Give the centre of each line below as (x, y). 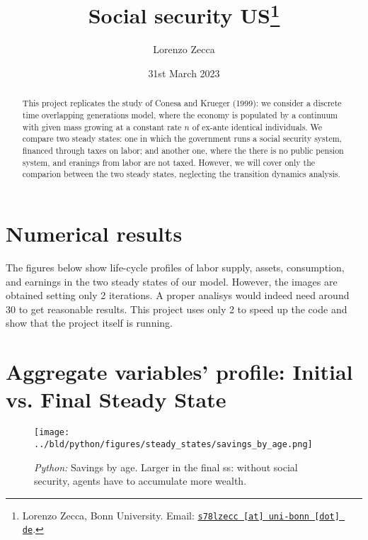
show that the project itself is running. (89, 323)
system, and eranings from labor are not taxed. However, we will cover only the (169, 162)
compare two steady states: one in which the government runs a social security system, (182, 139)
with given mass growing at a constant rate (102, 126)
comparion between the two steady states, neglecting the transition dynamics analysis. (181, 174)
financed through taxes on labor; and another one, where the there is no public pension (183, 151)
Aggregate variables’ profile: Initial (179, 372)
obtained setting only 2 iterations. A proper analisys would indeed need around (178, 295)
